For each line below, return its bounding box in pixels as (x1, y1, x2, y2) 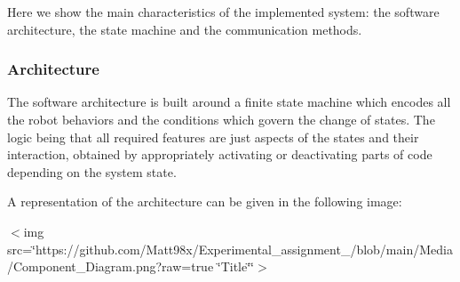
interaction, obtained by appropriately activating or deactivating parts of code (7, 145, 432, 164)
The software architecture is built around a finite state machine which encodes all (7, 93, 451, 111)
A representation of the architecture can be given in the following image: (7, 192, 402, 211)
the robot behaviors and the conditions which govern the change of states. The (7, 110, 435, 128)
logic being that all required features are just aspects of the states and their (7, 127, 419, 146)
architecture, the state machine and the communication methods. (7, 20, 362, 38)
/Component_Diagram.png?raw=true (7, 257, 214, 276)
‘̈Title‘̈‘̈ (217, 257, 255, 276)
